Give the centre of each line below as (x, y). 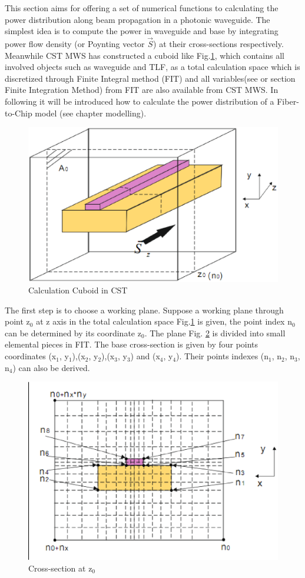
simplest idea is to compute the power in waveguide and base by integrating (142, 31)
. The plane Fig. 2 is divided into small (215, 333)
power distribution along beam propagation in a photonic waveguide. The (137, 19)
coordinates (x (31, 356)
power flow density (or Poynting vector (75, 44)
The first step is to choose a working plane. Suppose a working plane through (144, 310)
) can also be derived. (51, 367)
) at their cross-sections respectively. (218, 44)
